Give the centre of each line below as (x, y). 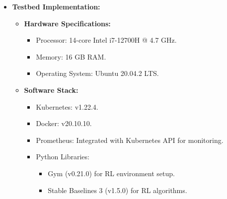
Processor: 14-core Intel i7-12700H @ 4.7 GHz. (106, 40)
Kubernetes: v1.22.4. (67, 106)
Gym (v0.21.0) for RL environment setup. (111, 173)
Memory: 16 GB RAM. (71, 56)
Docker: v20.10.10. (64, 123)
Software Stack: (51, 90)
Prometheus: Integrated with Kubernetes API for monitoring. (130, 140)
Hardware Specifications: (67, 23)
